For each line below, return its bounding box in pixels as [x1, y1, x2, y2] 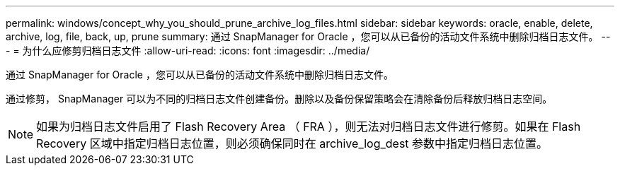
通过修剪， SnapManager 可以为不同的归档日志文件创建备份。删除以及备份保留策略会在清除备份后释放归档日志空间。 [6, 93, 553, 105]
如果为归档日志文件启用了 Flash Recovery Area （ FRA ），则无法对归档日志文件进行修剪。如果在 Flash [36, 119, 581, 134]
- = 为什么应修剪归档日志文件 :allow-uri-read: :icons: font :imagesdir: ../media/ [6, 45, 370, 57]
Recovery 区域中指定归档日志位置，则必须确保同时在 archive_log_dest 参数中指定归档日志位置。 [36, 136, 549, 151]
